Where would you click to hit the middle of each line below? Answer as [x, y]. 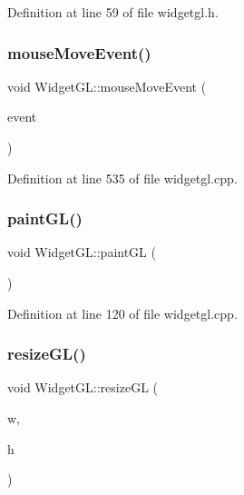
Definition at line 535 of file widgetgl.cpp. [122, 178]
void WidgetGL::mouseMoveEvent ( [107, 86]
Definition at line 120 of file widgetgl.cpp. [122, 313]
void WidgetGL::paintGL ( [82, 252]
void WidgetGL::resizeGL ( [83, 387]
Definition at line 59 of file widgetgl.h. [113, 12]
